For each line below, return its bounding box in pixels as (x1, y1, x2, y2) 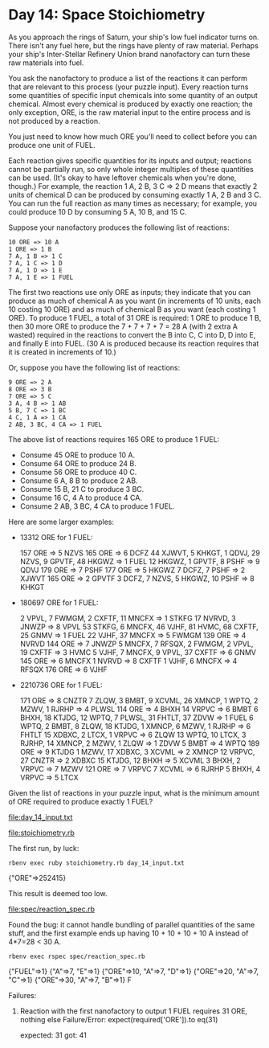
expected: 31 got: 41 (19, 1030, 87, 1040)
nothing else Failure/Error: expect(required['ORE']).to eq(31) (19, 1014, 218, 1024)
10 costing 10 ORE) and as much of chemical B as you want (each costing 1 (8, 304, 256, 314)
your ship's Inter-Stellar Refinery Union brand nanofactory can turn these (8, 49, 251, 59)
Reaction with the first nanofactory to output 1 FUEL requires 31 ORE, (19, 1006, 247, 1016)
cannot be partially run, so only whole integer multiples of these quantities (8, 164, 255, 174)
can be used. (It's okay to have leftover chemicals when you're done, (8, 173, 237, 182)
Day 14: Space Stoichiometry (8, 6, 206, 24)
